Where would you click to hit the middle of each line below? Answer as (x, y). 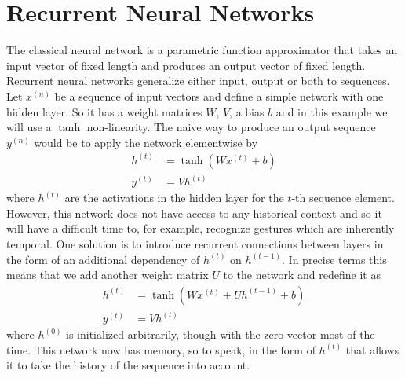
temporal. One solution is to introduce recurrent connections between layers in (195, 244)
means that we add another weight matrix (108, 275)
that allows (372, 349)
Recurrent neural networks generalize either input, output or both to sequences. (198, 81)
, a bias (247, 111)
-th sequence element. (343, 198)
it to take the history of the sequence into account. (128, 365)
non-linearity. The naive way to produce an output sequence (231, 127)
